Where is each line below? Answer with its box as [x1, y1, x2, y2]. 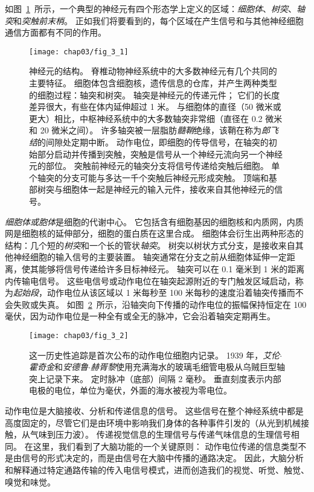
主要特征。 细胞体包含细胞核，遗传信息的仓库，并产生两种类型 [29, 77, 277, 89]
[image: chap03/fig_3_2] [29, 331, 129, 340]
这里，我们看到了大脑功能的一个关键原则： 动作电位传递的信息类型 [33, 439, 298, 452]
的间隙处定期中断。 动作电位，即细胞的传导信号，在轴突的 [37, 136, 269, 148]
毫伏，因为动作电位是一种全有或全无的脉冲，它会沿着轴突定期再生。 [5, 310, 275, 322]
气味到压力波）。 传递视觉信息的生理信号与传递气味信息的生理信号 [30, 428, 291, 441]
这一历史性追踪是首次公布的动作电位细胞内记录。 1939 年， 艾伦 [29, 348, 280, 361]
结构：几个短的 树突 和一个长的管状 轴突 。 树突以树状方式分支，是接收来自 [5, 238, 295, 251]
